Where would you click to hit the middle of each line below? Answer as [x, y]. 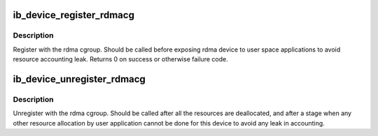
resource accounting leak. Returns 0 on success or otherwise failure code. [120, 59]
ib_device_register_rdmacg [73, 15]
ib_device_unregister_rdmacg [79, 79]
